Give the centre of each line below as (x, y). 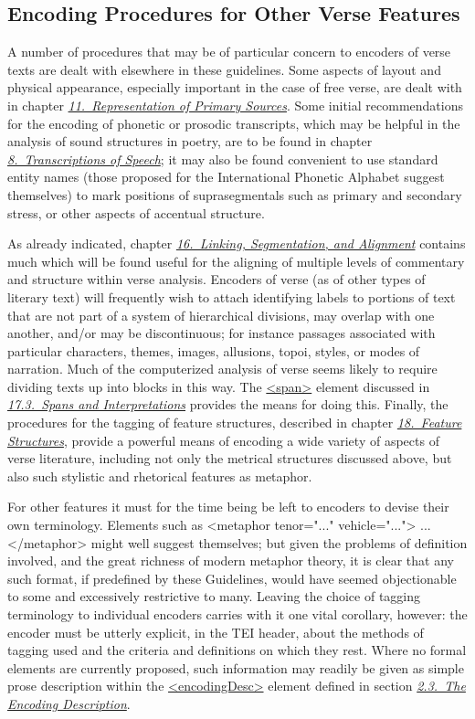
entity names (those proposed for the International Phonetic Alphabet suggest (226, 177)
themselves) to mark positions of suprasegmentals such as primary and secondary (235, 194)
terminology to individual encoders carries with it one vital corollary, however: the (237, 614)
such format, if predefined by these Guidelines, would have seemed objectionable (232, 578)
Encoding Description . (69, 703)
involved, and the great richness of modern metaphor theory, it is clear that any (231, 560)
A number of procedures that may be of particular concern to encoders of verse (229, 52)
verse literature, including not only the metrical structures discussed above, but (230, 458)
